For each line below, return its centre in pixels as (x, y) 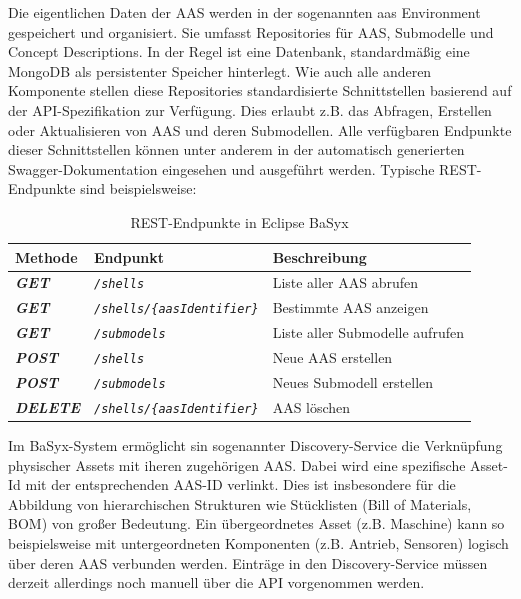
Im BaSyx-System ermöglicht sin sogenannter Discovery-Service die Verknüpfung (255, 445)
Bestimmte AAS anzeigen (350, 307)
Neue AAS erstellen (332, 357)
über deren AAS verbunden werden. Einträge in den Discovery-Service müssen (248, 562)
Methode (46, 256)
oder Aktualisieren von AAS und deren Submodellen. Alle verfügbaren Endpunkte (260, 129)
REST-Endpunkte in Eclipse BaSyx (239, 221)
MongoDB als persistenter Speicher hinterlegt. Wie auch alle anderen (220, 70)
